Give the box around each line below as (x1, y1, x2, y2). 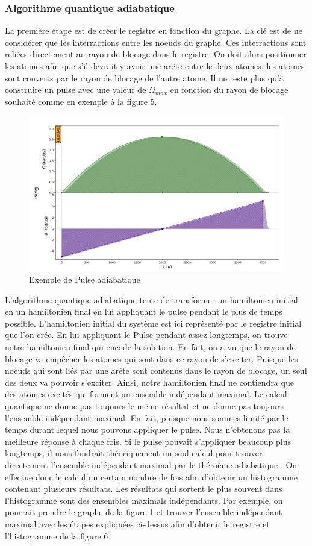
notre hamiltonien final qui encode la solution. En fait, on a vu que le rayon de (5, 340, 296, 353)
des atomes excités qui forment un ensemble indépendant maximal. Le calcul (5, 388, 287, 400)
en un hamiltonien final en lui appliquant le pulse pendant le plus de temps (5, 305, 282, 318)
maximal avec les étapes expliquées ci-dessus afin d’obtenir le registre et (5, 517, 270, 530)
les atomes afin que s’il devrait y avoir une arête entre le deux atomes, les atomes (5, 60, 305, 72)
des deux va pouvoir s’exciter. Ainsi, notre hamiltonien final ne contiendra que (5, 375, 294, 388)
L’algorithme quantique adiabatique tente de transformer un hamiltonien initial (5, 293, 298, 306)
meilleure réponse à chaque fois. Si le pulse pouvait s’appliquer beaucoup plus (5, 435, 291, 447)
